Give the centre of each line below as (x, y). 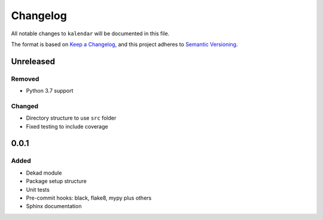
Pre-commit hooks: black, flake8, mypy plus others (89, 198)
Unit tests (38, 190)
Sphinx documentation (54, 206)
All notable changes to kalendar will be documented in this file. (90, 33)
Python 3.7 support (50, 91)
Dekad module (44, 173)
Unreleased (33, 61)
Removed (25, 79)
